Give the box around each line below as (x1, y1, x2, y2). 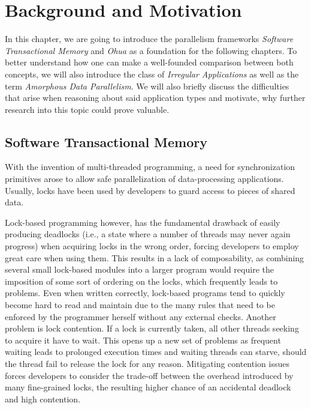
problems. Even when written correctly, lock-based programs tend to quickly (5, 286, 285, 299)
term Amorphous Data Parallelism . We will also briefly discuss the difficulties (5, 79, 289, 92)
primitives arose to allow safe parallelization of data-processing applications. (5, 172, 284, 185)
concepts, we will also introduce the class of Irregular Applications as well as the (5, 67, 299, 80)
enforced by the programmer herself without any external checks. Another (5, 310, 276, 323)
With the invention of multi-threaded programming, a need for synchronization (5, 160, 295, 173)
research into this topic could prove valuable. (5, 103, 170, 115)
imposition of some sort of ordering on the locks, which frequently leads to (5, 274, 278, 287)
